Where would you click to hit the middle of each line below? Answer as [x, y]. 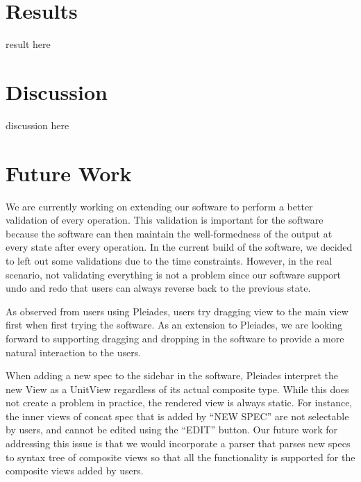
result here [28, 44]
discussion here [37, 125]
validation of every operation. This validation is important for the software [165, 220]
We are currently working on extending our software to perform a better [159, 206]
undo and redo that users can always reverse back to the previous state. [158, 288]
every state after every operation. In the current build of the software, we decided [179, 247]
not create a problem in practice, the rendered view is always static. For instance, [179, 402]
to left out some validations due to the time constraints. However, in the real [169, 260]
